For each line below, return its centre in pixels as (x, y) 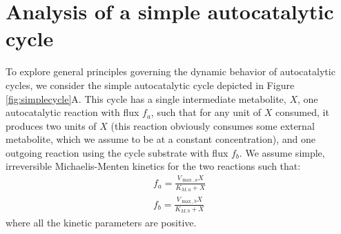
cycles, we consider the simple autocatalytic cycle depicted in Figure (150, 85)
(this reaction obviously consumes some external (213, 125)
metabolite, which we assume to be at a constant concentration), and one (161, 139)
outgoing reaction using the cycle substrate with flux (117, 152)
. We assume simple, (282, 152)
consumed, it (302, 112)
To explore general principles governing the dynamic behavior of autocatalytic (170, 71)
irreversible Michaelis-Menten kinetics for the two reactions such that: (153, 166)
